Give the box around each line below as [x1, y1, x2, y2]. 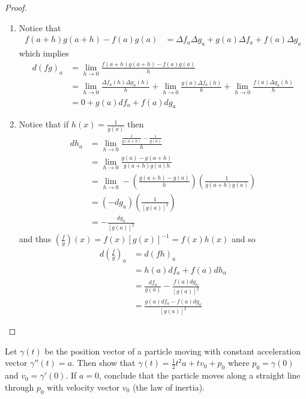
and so [231, 233, 256, 245]
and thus [19, 233, 52, 245]
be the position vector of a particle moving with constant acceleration [44, 344, 301, 357]
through [5, 380, 34, 393]
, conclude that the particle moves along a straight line [99, 369, 301, 382]
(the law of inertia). [133, 380, 205, 393]
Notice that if [19, 118, 69, 130]
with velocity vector [47, 380, 120, 393]
